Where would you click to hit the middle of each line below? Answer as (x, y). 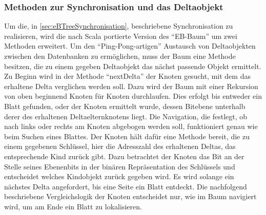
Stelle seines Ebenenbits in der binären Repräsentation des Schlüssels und (120, 166)
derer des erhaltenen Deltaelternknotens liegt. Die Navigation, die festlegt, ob (126, 116)
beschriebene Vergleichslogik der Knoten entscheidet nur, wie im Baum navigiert (130, 196)
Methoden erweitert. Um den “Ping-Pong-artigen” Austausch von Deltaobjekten (130, 46)
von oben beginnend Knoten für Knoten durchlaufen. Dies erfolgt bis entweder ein (133, 96)
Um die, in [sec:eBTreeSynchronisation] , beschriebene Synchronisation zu (119, 26)
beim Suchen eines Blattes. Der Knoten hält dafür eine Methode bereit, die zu (127, 136)
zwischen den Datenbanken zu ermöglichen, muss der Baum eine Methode (120, 56)
